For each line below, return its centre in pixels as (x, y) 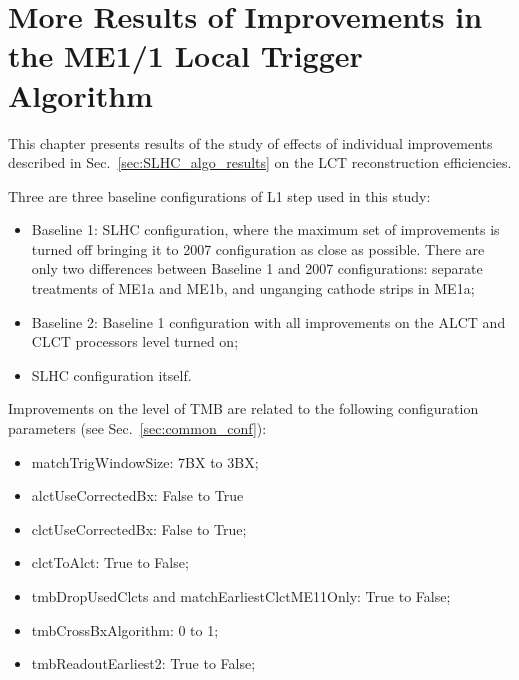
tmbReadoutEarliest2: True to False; (143, 663)
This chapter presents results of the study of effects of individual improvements (250, 142)
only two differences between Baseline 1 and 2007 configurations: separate (257, 268)
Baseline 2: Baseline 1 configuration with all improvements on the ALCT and (268, 321)
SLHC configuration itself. (111, 374)
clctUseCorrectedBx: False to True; (139, 528)
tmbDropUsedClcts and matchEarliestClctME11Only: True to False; (241, 596)
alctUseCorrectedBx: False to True (137, 495)
